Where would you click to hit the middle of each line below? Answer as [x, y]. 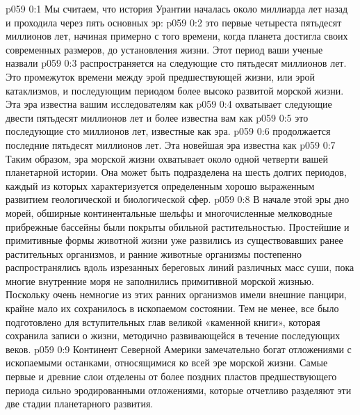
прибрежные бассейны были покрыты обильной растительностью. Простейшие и [178, 226]
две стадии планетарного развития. [80, 404]
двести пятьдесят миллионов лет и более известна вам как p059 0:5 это [157, 117]
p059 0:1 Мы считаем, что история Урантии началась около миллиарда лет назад [177, 8]
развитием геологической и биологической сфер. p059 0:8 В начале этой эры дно [178, 199]
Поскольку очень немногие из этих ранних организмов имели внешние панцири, [176, 294]
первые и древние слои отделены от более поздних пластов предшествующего [171, 376]
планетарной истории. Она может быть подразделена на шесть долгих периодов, [176, 172]
